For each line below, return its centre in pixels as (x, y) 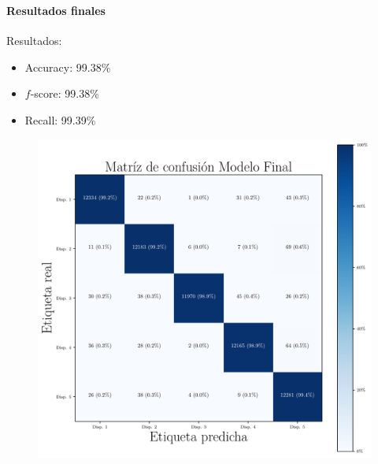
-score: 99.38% (65, 93)
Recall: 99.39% (60, 119)
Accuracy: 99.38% (68, 67)
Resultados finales (56, 10)
